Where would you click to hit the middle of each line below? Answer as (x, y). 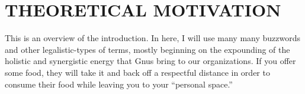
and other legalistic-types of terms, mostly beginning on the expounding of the (147, 49)
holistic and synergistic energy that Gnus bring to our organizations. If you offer (150, 61)
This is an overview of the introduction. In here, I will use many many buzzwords (152, 38)
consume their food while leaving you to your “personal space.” (119, 84)
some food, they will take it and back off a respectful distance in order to (137, 72)
